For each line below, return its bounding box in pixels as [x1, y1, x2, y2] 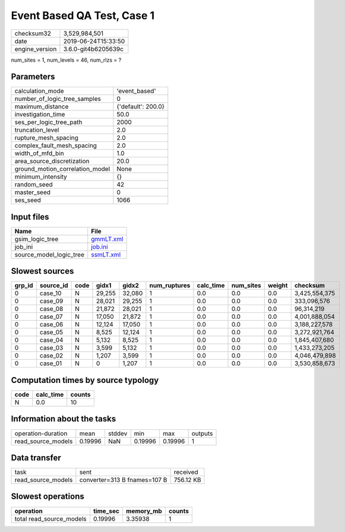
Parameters [11, 72, 55, 82]
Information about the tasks [11, 414, 116, 424]
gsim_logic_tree [14, 235, 59, 243]
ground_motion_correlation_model [14, 165, 110, 173]
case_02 [39, 351, 64, 360]
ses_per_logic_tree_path [14, 118, 83, 126]
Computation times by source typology [11, 375, 159, 385]
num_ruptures [149, 281, 191, 290]
